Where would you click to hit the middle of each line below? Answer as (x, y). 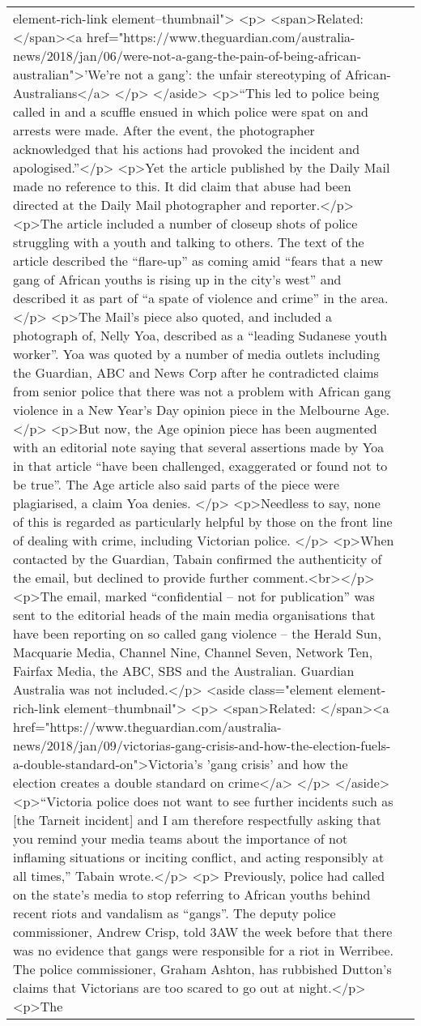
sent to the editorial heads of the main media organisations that (194, 615)
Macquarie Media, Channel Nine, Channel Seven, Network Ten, (193, 652)
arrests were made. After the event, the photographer (164, 130)
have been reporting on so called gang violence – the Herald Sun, (197, 633)
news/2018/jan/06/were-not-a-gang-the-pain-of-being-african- (187, 56)
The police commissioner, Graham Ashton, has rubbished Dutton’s (202, 969)
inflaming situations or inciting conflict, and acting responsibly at (199, 857)
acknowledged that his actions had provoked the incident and (187, 149)
